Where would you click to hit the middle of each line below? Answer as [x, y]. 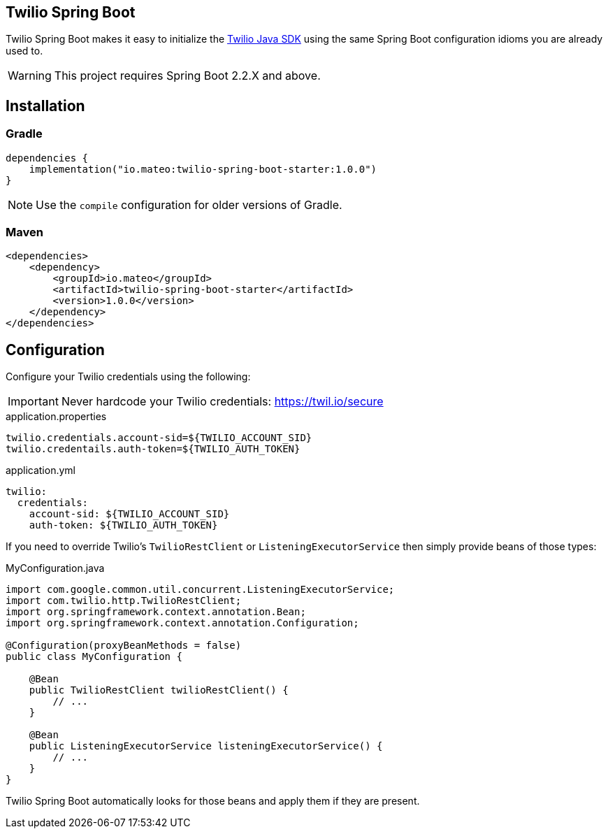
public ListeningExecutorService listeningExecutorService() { [206, 746]
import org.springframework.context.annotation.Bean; [156, 612]
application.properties [56, 417]
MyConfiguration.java [55, 568]
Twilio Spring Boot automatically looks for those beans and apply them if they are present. [213, 801]
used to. [24, 51]
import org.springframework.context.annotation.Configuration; [182, 623]
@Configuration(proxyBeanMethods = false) [124, 646]
